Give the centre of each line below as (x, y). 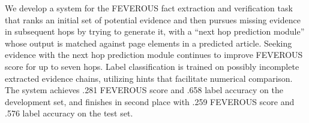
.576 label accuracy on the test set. (69, 113)
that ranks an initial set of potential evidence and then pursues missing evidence (153, 19)
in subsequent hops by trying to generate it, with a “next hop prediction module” (155, 31)
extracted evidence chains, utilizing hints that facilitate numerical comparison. (149, 78)
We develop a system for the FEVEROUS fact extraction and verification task (149, 8)
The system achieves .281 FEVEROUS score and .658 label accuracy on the (144, 90)
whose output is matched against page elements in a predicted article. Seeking (148, 43)
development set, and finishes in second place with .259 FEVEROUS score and (150, 101)
